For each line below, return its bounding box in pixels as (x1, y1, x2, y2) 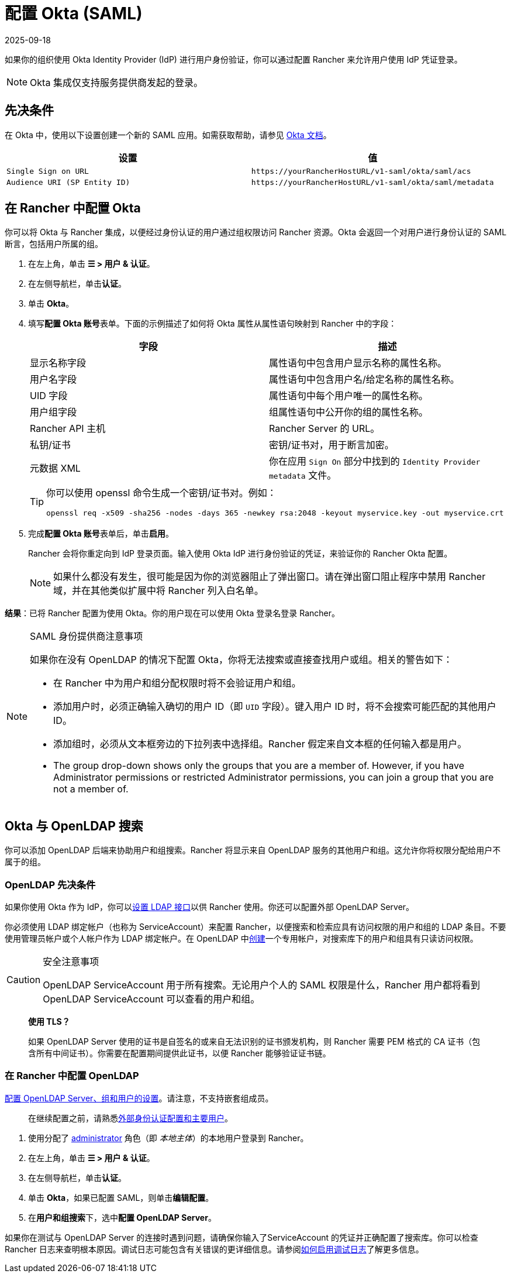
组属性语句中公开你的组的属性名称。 (269, 406, 429, 418)
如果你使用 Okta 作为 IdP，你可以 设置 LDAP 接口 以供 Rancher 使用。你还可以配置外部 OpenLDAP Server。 (5, 902, 415, 912)
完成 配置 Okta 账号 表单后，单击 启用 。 (28, 528, 174, 539)
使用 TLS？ (28, 1017, 70, 1027)
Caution (6, 974, 41, 986)
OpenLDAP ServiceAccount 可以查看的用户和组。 (43, 993, 260, 1005)
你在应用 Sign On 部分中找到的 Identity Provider (269, 455, 481, 468)
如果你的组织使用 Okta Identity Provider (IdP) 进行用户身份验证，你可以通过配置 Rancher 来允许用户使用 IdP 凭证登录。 (5, 54, 462, 64)
